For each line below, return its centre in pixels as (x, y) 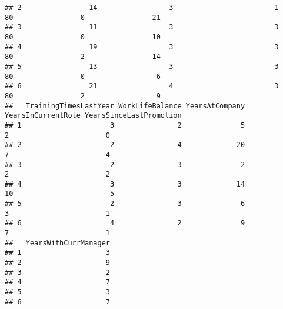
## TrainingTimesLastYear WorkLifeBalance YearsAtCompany (125, 106)
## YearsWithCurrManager (57, 243)
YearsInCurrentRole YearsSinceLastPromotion (93, 116)
